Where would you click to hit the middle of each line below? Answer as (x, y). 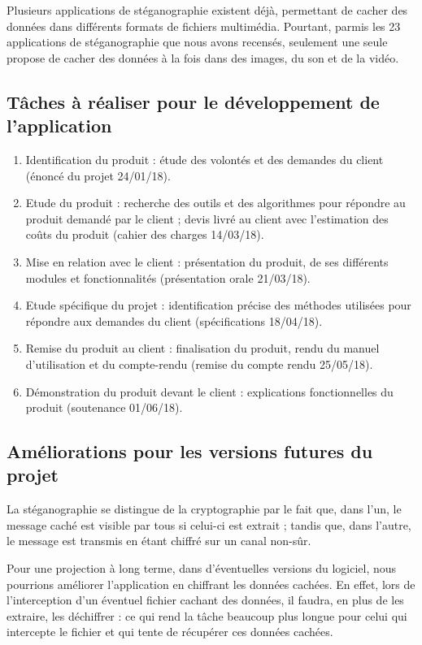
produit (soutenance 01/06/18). (104, 407)
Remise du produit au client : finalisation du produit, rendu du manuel (202, 348)
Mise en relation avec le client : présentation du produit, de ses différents (207, 261)
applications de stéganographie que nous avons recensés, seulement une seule (197, 42)
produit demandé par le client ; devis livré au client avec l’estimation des (207, 218)
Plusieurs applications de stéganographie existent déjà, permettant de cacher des (207, 10)
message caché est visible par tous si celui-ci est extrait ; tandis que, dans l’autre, (209, 524)
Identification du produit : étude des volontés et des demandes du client (204, 159)
